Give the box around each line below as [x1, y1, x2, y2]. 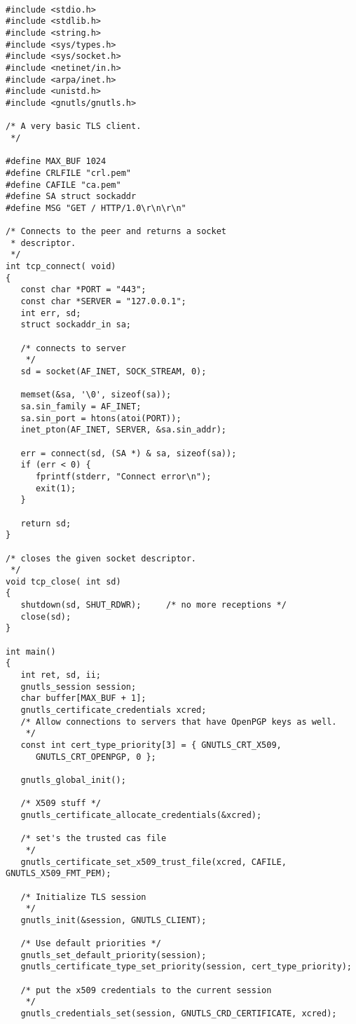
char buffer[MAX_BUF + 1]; [20, 693, 146, 704]
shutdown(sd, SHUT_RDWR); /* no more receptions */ [20, 600, 287, 610]
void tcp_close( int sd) [6, 576, 121, 587]
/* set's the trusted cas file [20, 833, 167, 844]
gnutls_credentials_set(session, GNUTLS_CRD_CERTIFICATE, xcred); [20, 1009, 337, 1019]
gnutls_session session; [20, 681, 137, 692]
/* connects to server [20, 343, 126, 353]
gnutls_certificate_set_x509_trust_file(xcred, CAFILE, [20, 856, 287, 867]
